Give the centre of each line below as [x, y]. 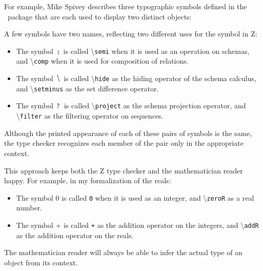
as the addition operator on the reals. [75, 235]
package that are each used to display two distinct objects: [99, 16]
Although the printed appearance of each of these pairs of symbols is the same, [128, 133]
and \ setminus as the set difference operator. [87, 88]
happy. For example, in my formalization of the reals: [88, 180]
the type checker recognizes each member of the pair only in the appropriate [124, 143]
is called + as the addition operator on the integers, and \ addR [161, 225]
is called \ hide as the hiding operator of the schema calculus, [160, 78]
